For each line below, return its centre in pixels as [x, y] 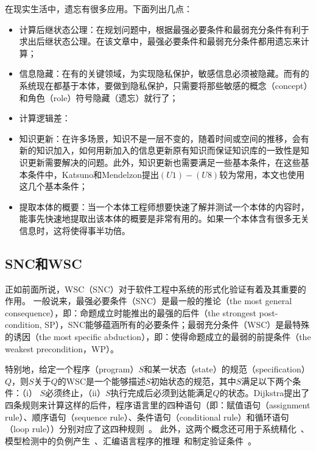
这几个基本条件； [53, 186]
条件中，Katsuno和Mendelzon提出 [93, 174]
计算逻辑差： [45, 118]
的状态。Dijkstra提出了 [265, 393]
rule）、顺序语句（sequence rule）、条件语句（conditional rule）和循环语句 [147, 417]
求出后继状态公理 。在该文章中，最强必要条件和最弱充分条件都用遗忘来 [160, 41]
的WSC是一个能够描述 [102, 381]
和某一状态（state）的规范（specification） [227, 369]
